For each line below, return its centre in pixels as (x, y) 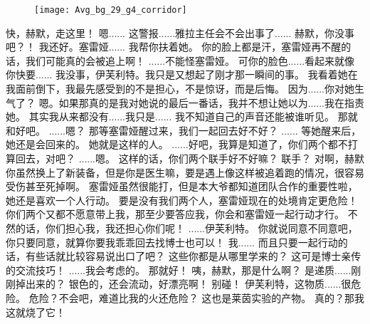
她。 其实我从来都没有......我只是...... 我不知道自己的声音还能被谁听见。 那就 (182, 116)
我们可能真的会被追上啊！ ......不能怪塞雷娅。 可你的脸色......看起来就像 (190, 60)
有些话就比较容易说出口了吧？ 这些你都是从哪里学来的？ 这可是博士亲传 (193, 256)
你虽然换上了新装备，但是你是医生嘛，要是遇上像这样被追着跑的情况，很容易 (185, 172)
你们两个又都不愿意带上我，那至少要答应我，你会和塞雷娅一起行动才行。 (175, 214)
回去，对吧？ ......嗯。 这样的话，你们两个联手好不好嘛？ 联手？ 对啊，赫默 (190, 158)
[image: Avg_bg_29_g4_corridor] (111, 10)
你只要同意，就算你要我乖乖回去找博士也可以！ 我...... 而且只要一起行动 (172, 242)
